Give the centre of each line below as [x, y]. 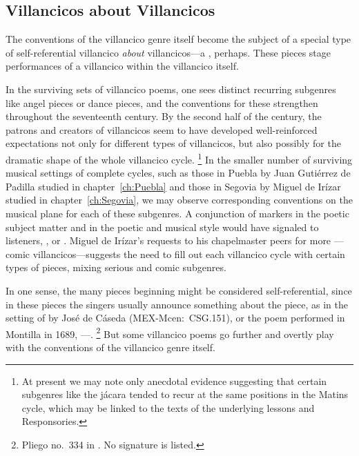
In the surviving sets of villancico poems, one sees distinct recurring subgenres [171, 89]
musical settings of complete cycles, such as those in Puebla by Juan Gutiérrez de [178, 173]
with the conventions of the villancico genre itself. [110, 347]
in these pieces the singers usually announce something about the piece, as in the [177, 304]
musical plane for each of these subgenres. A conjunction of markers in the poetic [177, 213]
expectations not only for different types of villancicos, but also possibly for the [173, 143]
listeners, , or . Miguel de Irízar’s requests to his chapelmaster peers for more [168, 240]
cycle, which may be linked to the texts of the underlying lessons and [168, 407]
